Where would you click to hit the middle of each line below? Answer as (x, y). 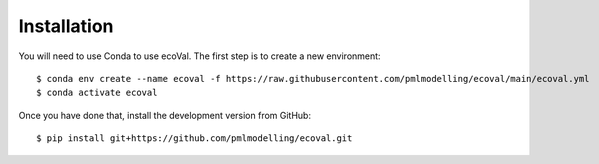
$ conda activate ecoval (97, 93)
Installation (66, 26)
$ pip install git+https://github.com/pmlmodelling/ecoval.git (194, 138)
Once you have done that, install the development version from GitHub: (165, 115)
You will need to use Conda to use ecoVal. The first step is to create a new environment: (199, 56)
